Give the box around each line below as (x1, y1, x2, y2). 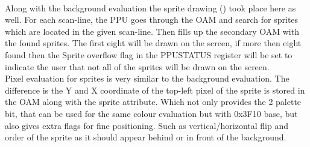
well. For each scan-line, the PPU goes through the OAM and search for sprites (5, 13, 299, 26)
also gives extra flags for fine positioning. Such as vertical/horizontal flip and (5, 119, 288, 131)
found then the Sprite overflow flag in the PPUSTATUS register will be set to (5, 48, 293, 61)
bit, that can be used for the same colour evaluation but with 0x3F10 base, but (5, 107, 298, 119)
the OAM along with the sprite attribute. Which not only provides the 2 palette (5, 95, 302, 108)
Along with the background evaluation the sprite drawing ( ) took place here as (5, 1, 296, 14)
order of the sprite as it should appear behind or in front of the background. (5, 131, 286, 143)
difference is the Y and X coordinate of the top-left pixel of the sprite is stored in (5, 83, 305, 96)
